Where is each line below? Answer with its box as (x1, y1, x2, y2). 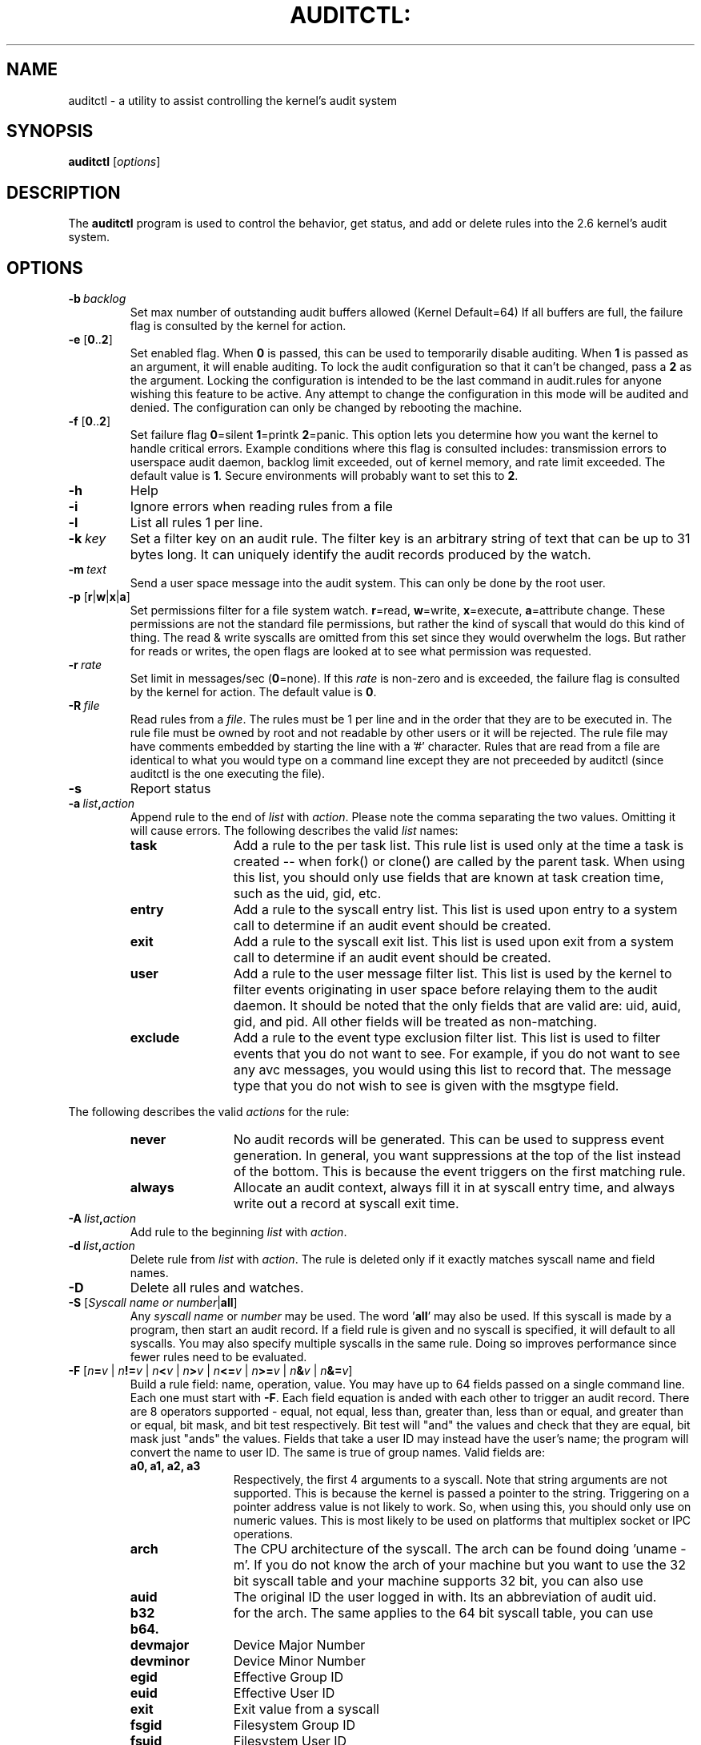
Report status (130, 780, 211, 797)
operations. (233, 1527, 294, 1541)
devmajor (130, 1637, 190, 1654)
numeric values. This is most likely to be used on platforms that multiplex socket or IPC (233, 1513, 691, 1528)
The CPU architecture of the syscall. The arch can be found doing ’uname (233, 1541, 677, 1558)
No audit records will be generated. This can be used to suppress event (233, 1131, 665, 1148)
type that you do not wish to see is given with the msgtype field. (233, 1078, 619, 1094)
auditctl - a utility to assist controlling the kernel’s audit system (68, 93, 397, 107)
